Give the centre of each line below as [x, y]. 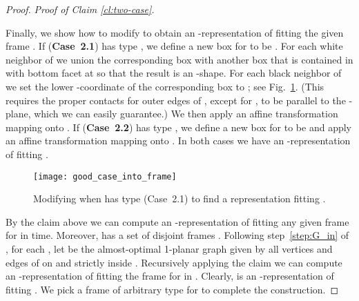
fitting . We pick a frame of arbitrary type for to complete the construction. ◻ [172, 289]
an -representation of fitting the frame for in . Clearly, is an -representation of [170, 276]
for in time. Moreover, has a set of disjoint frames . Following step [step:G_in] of [177, 235]
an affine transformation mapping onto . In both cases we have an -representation [178, 140]
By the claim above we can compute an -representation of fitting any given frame [177, 221]
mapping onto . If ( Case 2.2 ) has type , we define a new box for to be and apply [179, 127]
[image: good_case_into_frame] [105, 176]
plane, [18, 114]
